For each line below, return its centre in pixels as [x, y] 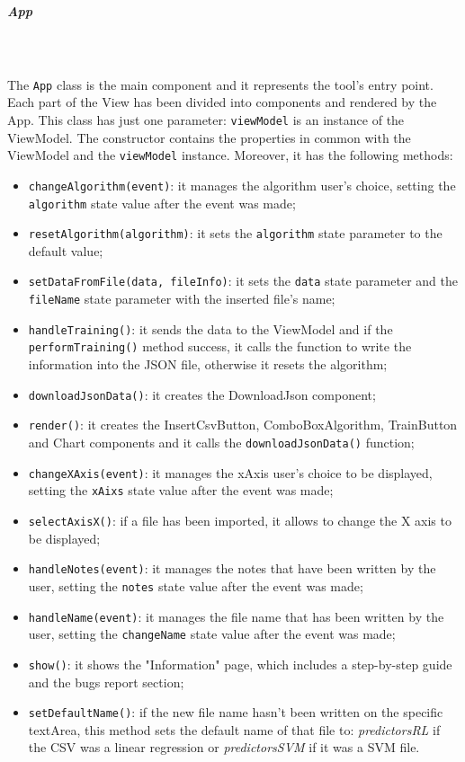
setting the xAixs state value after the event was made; [181, 490]
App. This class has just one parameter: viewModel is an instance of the [206, 120]
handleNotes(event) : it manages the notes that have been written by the [232, 568]
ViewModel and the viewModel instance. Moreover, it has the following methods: [230, 155]
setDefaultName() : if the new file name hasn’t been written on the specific [236, 712]
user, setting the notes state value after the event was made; [196, 585]
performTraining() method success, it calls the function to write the [220, 346]
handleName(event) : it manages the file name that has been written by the [236, 616]
